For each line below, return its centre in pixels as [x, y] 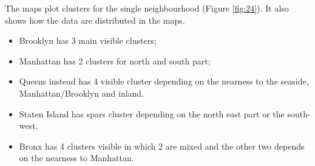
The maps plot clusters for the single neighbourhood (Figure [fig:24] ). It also [147, 8]
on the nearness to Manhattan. [76, 158]
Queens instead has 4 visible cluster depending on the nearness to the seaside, [164, 81]
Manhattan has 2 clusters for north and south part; [115, 61]
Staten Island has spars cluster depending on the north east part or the [152, 113]
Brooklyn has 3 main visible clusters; [88, 40]
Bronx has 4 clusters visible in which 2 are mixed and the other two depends [162, 146]
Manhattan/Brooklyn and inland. [82, 93]
